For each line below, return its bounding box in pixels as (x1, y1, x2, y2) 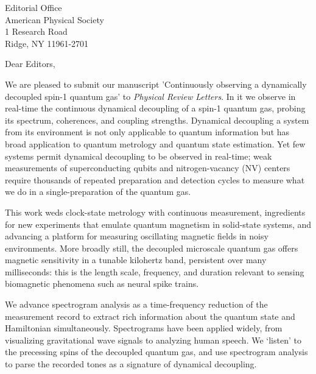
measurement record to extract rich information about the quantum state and (5, 309, 295, 322)
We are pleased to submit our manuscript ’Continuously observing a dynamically (5, 77, 307, 90)
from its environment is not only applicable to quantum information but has (5, 125, 290, 138)
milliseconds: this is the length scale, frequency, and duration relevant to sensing (5, 265, 304, 278)
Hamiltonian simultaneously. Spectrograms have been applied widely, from (5, 322, 283, 334)
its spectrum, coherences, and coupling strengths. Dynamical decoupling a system (5, 113, 309, 126)
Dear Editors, (5, 57, 55, 70)
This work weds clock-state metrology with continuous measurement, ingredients (5, 205, 306, 218)
